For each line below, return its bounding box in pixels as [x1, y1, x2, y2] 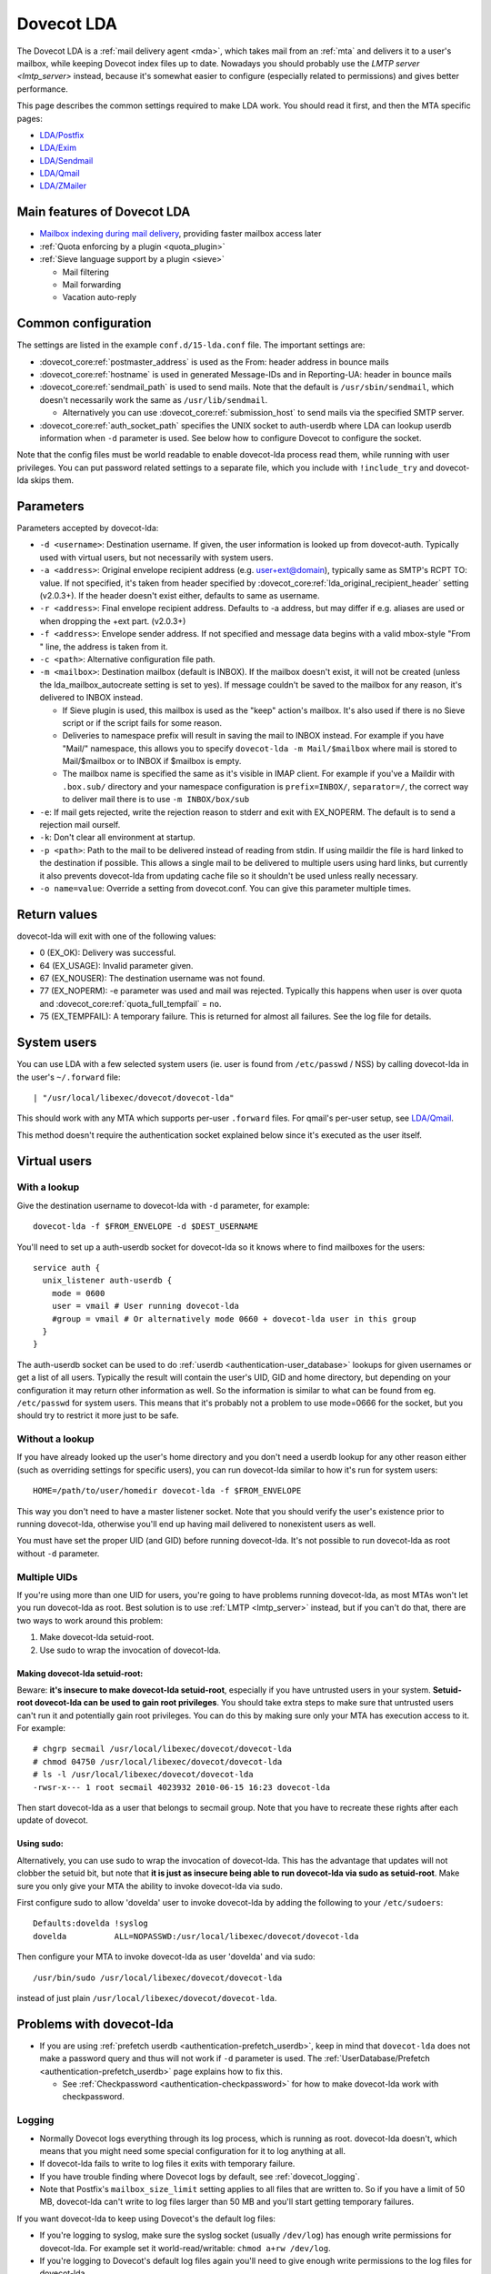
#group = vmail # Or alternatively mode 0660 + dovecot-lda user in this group [51, 1313, 417, 1323]
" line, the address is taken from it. [39, 641, 168, 652]
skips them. [30, 475, 75, 486]
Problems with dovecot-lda [16, 2016, 175, 2032]
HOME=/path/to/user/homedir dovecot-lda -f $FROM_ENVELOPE [33, 1485, 302, 1496]
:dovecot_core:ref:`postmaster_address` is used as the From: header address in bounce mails [39, 356, 390, 367]
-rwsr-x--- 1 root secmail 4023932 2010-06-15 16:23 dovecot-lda [33, 1782, 331, 1792]
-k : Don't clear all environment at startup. [39, 832, 195, 843]
